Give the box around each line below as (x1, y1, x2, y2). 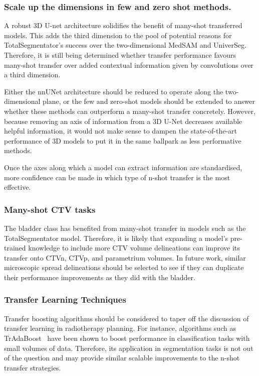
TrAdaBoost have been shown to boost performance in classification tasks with (4, 332, 250, 343)
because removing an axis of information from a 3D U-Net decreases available (4, 115, 242, 126)
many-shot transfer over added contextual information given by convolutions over (4, 59, 253, 70)
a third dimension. (4, 69, 61, 80)
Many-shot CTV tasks (4, 203, 96, 215)
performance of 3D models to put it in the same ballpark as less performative (4, 135, 241, 146)
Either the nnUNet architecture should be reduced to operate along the (4, 86, 223, 96)
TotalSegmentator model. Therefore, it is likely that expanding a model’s (4, 232, 228, 243)
